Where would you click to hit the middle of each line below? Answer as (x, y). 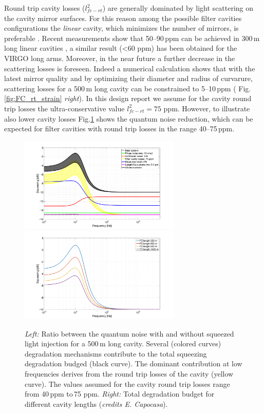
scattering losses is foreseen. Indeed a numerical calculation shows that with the (130, 68)
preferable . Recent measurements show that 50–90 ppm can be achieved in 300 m (132, 38)
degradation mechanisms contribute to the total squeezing (116, 353)
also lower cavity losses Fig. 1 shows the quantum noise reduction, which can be (129, 118)
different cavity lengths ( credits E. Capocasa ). (96, 404)
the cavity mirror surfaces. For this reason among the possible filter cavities (123, 18)
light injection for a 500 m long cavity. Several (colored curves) (123, 343)
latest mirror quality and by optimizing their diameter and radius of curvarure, (128, 78)
